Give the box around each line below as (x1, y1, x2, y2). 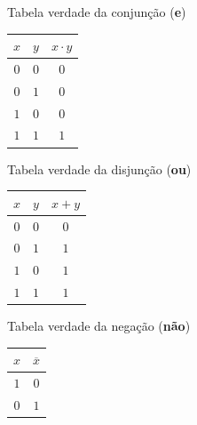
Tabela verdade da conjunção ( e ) (7, 3, 186, 20)
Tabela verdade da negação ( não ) (7, 317, 191, 335)
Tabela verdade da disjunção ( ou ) (7, 159, 192, 178)
